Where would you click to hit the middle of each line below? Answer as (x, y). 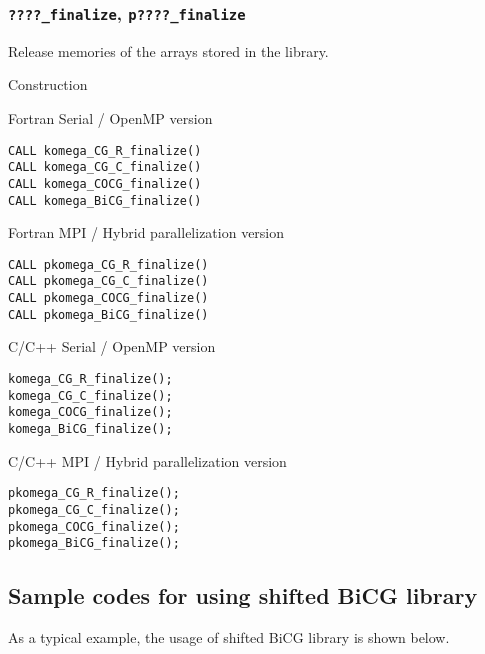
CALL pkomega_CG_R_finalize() (108, 264)
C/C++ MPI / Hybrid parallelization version (147, 460)
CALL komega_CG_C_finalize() (105, 167)
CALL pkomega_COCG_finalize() (108, 298)
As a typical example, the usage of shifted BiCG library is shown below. (229, 637)
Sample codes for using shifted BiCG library (243, 595)
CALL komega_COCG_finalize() (105, 183)
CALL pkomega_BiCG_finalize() (108, 314)
